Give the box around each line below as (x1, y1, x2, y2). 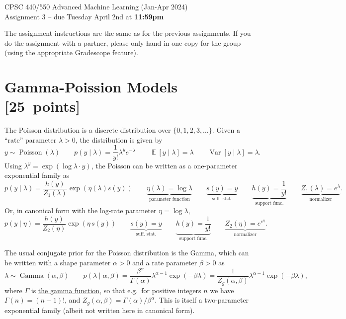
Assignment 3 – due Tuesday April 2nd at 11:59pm (4, 11, 164, 21)
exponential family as (4, 170, 70, 180)
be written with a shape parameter (4, 257, 111, 267)
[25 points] (4, 96, 81, 116)
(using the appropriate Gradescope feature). (4, 47, 138, 58)
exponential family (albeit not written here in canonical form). (4, 305, 195, 315)
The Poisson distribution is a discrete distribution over (4, 125, 171, 135)
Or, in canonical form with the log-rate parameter (4, 205, 157, 216)
